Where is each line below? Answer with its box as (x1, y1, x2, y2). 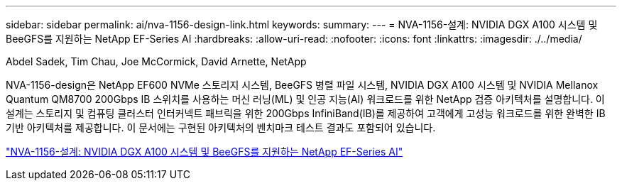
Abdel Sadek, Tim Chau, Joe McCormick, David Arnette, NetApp (6, 55, 307, 67)
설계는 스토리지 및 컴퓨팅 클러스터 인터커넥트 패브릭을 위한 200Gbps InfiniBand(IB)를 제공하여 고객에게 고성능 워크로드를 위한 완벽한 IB (6, 107, 606, 119)
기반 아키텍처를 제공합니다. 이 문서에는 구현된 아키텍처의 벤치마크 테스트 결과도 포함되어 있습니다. (6, 121, 436, 133)
